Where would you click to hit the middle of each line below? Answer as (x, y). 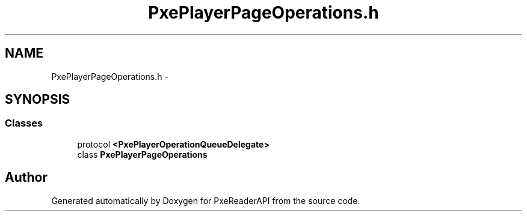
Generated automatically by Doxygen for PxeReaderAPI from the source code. (206, 200)
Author (26, 178)
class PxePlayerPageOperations (142, 154)
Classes (24, 123)
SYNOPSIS (38, 100)
